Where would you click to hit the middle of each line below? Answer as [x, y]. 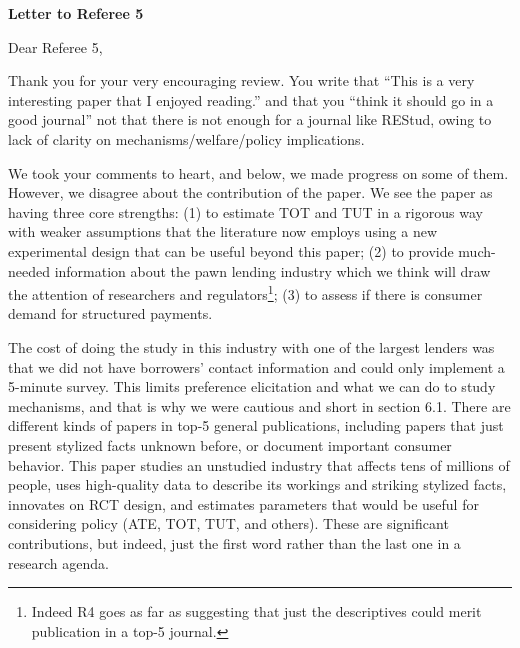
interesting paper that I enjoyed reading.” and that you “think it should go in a [251, 99]
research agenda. [58, 562]
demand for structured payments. [110, 313]
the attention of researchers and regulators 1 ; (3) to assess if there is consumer [245, 292]
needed [29, 270]
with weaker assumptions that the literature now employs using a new [223, 231]
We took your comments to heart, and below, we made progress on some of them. [258, 172]
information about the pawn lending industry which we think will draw [272, 270]
